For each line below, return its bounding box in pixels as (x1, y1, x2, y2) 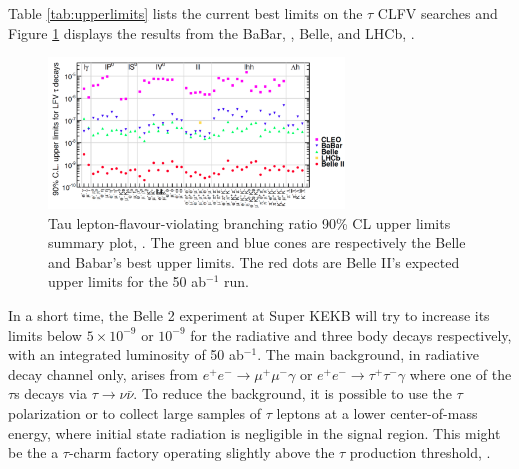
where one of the (409, 363, 512, 384)
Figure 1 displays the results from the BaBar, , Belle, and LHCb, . (8, 22, 415, 43)
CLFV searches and (377, 3, 498, 23)
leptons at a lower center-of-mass (276, 403, 478, 423)
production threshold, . (349, 442, 491, 463)
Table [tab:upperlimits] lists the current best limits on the (8, 3, 363, 23)
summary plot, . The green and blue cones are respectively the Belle (48, 232, 466, 253)
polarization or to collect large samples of (8, 403, 262, 423)
